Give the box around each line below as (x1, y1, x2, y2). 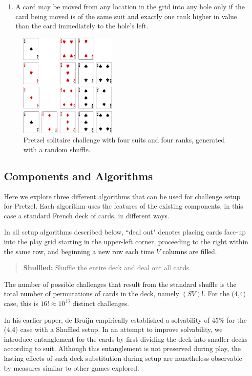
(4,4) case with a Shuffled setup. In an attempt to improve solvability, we (4, 324, 223, 334)
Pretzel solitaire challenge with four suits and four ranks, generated (23, 135, 225, 145)
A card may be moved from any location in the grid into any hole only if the (15, 1, 245, 11)
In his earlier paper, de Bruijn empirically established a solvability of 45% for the (4, 314, 247, 325)
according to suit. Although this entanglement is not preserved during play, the (4, 343, 241, 353)
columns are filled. (162, 246, 217, 256)
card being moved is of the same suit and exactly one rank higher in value (15, 11, 237, 21)
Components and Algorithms (4, 168, 153, 183)
